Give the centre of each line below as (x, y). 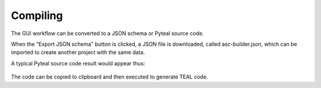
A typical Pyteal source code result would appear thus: (78, 63)
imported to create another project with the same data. (78, 52)
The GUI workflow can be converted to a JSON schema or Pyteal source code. (108, 33)
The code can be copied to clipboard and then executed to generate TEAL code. (109, 77)
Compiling (37, 15)
